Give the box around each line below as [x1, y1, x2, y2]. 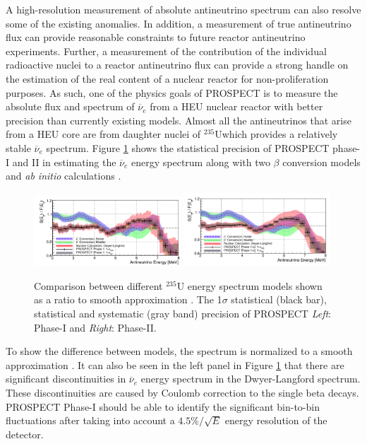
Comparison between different [34, 278, 163, 293]
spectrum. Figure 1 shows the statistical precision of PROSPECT [46, 140, 330, 155]
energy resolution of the [224, 413, 327, 428]
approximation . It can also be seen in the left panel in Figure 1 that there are [6, 357, 344, 372]
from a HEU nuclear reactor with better [150, 99, 323, 114]
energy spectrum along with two [131, 154, 270, 169]
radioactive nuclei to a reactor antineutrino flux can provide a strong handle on [6, 57, 349, 72]
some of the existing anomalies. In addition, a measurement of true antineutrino [6, 16, 351, 30]
